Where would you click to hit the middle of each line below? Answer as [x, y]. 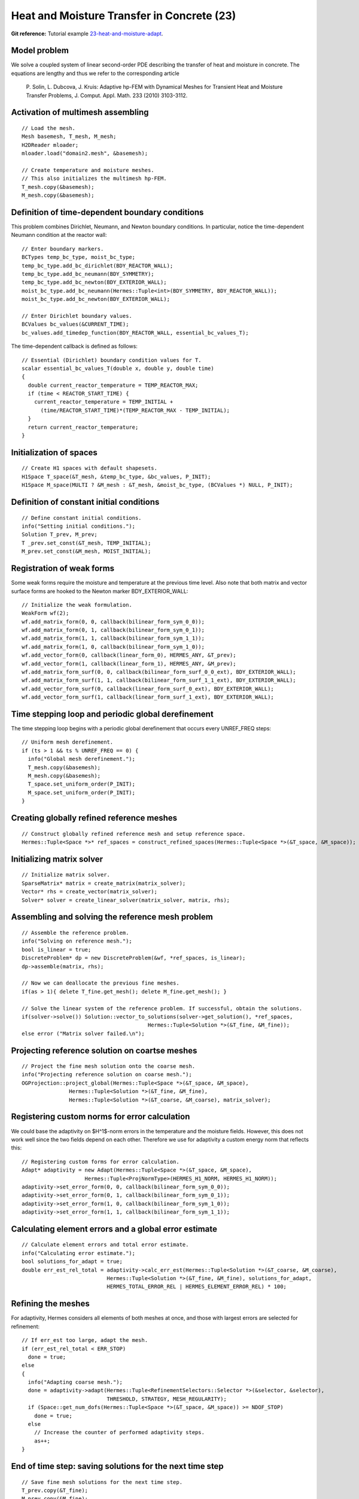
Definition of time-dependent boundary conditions [107, 212]
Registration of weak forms [63, 569]
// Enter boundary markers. [63, 249]
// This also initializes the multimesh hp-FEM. [94, 179]
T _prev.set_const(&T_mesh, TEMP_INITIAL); [86, 543]
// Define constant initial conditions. [82, 518]
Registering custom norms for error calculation [101, 1117]
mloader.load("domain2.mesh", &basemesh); [85, 153]
